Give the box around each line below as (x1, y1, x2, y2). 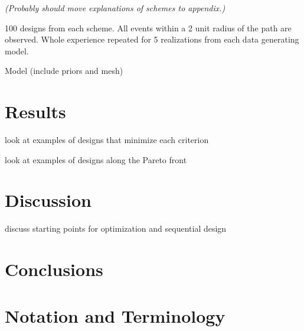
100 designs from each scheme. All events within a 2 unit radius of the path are (5, 21, 292, 34)
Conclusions (5, 257, 103, 281)
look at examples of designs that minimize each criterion (5, 134, 209, 146)
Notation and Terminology (5, 303, 225, 327)
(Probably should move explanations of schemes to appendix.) (5, 2, 225, 14)
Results (5, 99, 66, 124)
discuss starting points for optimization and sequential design (5, 222, 227, 235)
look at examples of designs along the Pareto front (5, 153, 187, 165)
